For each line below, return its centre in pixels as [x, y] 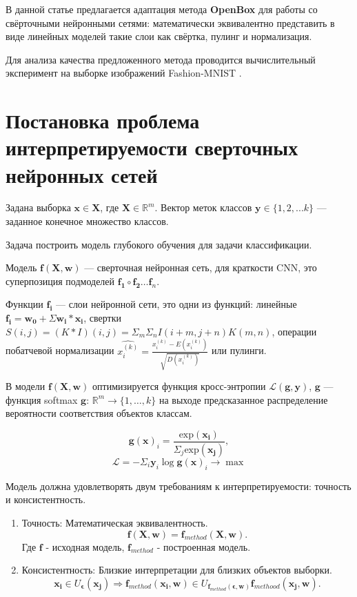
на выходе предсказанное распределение [243, 399]
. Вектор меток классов [203, 207]
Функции [24, 304]
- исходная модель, [85, 546]
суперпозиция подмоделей [60, 281]
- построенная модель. [204, 546]
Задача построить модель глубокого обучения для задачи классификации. [159, 244]
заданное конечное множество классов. [87, 221]
